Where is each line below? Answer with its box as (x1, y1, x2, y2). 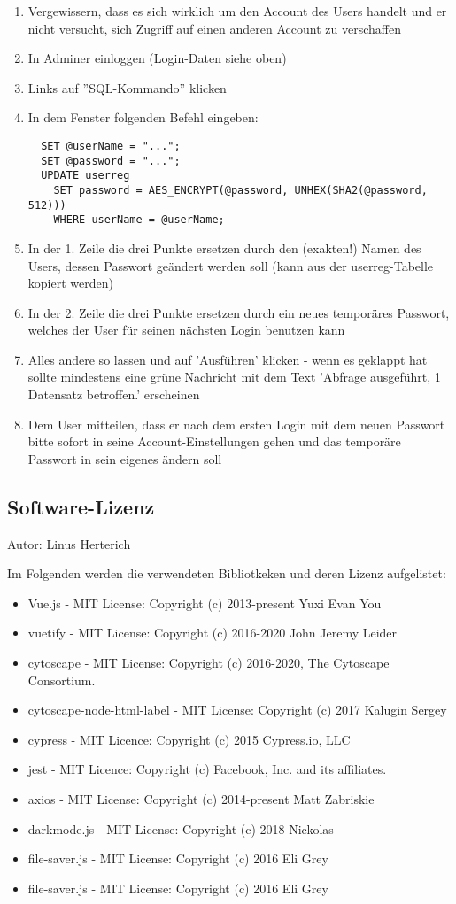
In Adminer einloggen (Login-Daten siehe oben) (27, 49, 287, 67)
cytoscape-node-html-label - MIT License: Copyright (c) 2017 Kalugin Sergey (27, 700, 447, 719)
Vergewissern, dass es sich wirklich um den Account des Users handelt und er (27, 2, 447, 19)
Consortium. (27, 670, 96, 689)
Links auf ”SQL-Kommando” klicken (27, 78, 227, 97)
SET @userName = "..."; (41, 139, 181, 152)
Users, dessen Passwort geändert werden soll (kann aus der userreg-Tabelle (27, 256, 434, 274)
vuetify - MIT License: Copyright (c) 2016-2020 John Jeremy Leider (27, 623, 398, 642)
